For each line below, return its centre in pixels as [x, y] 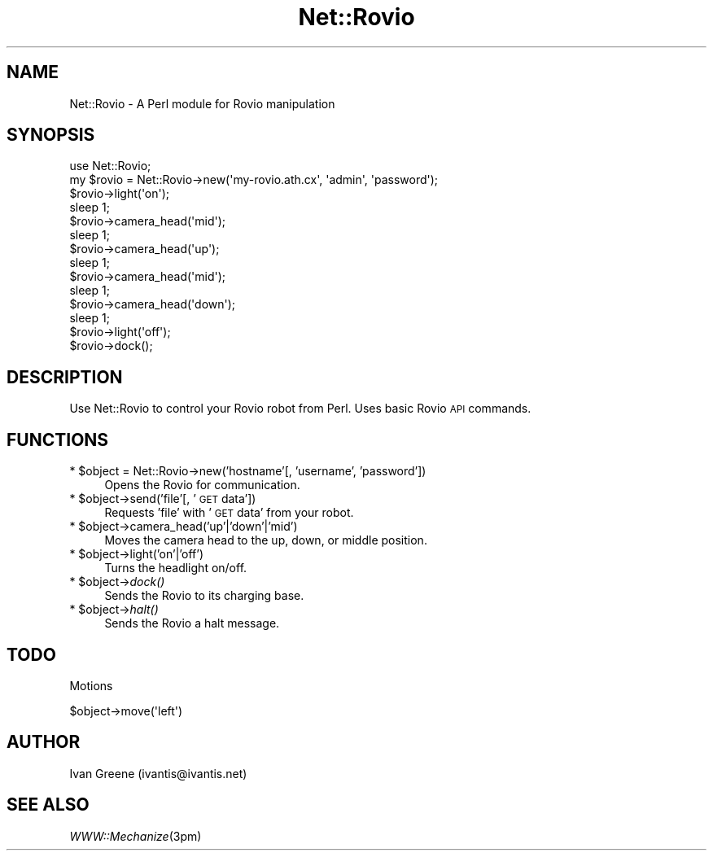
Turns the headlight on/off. [176, 568]
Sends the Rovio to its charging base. [204, 596]
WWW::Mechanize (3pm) [136, 836]
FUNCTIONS [58, 439]
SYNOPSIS [51, 135]
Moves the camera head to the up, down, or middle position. [266, 540]
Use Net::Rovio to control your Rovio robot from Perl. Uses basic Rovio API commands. [300, 409]
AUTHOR [44, 742]
